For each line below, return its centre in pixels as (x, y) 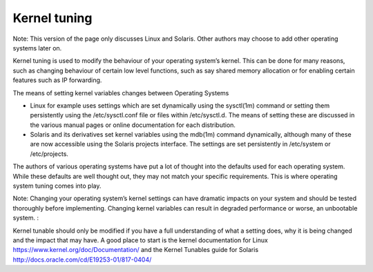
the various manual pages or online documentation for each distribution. (133, 125)
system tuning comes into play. (57, 186)
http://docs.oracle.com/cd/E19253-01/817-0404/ (82, 260)
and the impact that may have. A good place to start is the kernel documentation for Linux (141, 240)
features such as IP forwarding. (57, 80)
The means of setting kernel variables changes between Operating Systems (121, 93)
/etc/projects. (49, 154)
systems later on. (37, 48)
